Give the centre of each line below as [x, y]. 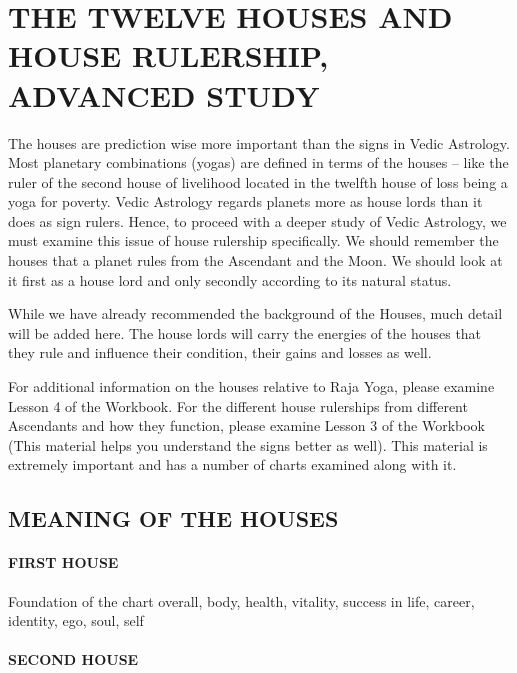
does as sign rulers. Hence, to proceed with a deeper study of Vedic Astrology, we [257, 220]
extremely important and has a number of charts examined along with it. [232, 464]
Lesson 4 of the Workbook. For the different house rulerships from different [238, 405]
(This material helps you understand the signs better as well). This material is [248, 444]
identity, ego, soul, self [76, 620]
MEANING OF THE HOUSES [173, 518]
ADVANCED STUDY [164, 94]
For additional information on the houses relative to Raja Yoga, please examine [251, 386]
